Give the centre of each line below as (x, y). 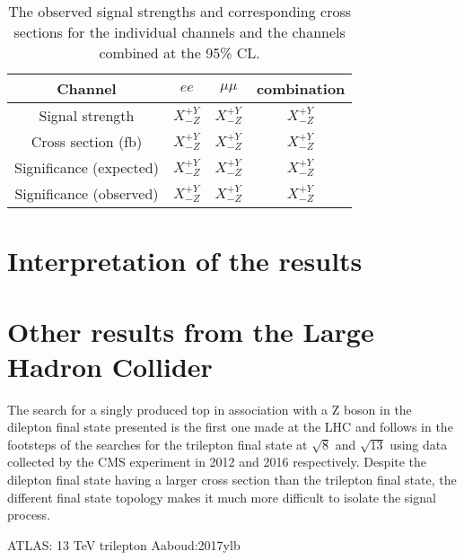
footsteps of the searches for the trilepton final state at (158, 444)
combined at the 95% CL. (179, 52)
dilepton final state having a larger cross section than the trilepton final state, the (232, 480)
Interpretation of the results (185, 261)
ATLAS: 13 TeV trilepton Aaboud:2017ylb (124, 544)
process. (29, 515)
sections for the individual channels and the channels (179, 32)
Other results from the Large (191, 331)
